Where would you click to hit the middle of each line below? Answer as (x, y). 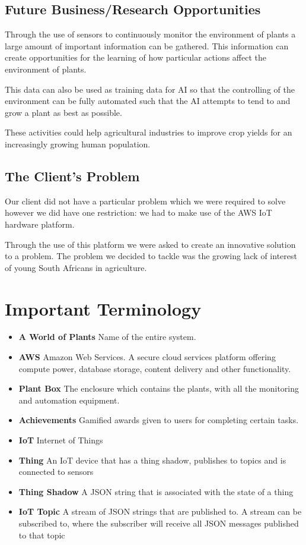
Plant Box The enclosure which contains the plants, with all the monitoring (159, 388)
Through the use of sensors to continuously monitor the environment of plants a (150, 34)
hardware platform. (40, 224)
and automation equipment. (69, 400)
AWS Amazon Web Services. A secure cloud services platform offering (147, 357)
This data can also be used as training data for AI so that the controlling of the (150, 89)
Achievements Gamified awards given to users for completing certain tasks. (159, 420)
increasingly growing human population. (78, 144)
